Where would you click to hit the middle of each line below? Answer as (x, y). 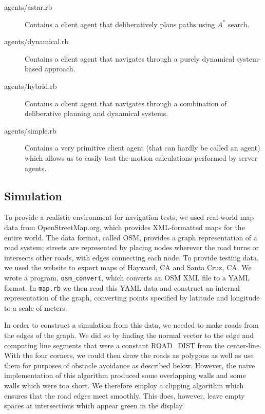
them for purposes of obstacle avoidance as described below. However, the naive (130, 365)
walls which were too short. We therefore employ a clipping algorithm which (124, 385)
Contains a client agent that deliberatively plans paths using (120, 24)
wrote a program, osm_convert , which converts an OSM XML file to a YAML (127, 277)
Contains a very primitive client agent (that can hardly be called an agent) (143, 148)
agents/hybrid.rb (31, 86)
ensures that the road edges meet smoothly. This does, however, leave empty (125, 395)
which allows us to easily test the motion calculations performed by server (141, 157)
